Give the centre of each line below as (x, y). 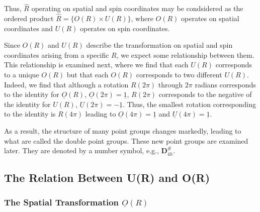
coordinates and (28, 28)
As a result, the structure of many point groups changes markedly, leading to (123, 130)
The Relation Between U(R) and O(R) (107, 178)
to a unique (22, 74)
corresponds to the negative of (205, 94)
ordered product (29, 18)
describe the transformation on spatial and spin (159, 45)
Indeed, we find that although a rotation (66, 84)
